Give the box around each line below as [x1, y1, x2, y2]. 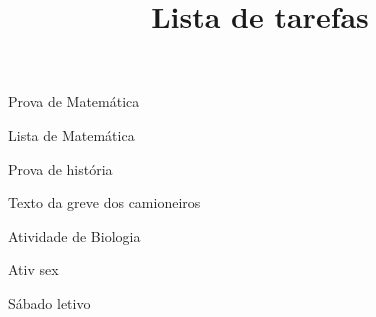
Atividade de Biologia [8, 225, 141, 246]
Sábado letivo [8, 292, 91, 313]
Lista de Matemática [8, 124, 135, 145]
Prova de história [8, 158, 113, 179]
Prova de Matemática [8, 91, 140, 112]
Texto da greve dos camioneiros [8, 192, 201, 213]
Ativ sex [8, 259, 59, 280]
